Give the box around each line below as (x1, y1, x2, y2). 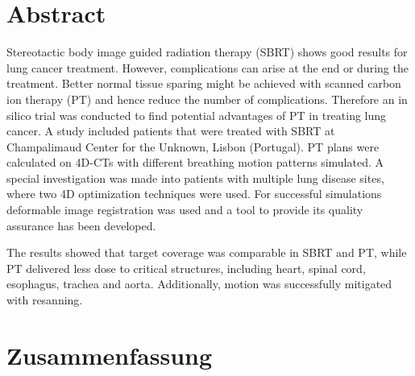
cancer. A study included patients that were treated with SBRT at (6, 122, 335, 139)
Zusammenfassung (6, 338, 213, 371)
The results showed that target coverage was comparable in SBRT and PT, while (6, 244, 407, 261)
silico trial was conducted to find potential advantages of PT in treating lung (6, 106, 387, 123)
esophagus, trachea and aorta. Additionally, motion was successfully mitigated (6, 275, 392, 292)
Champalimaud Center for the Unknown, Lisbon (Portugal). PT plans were (6, 138, 380, 155)
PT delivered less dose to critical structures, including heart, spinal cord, (6, 259, 366, 276)
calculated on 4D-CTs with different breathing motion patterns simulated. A (6, 154, 384, 171)
